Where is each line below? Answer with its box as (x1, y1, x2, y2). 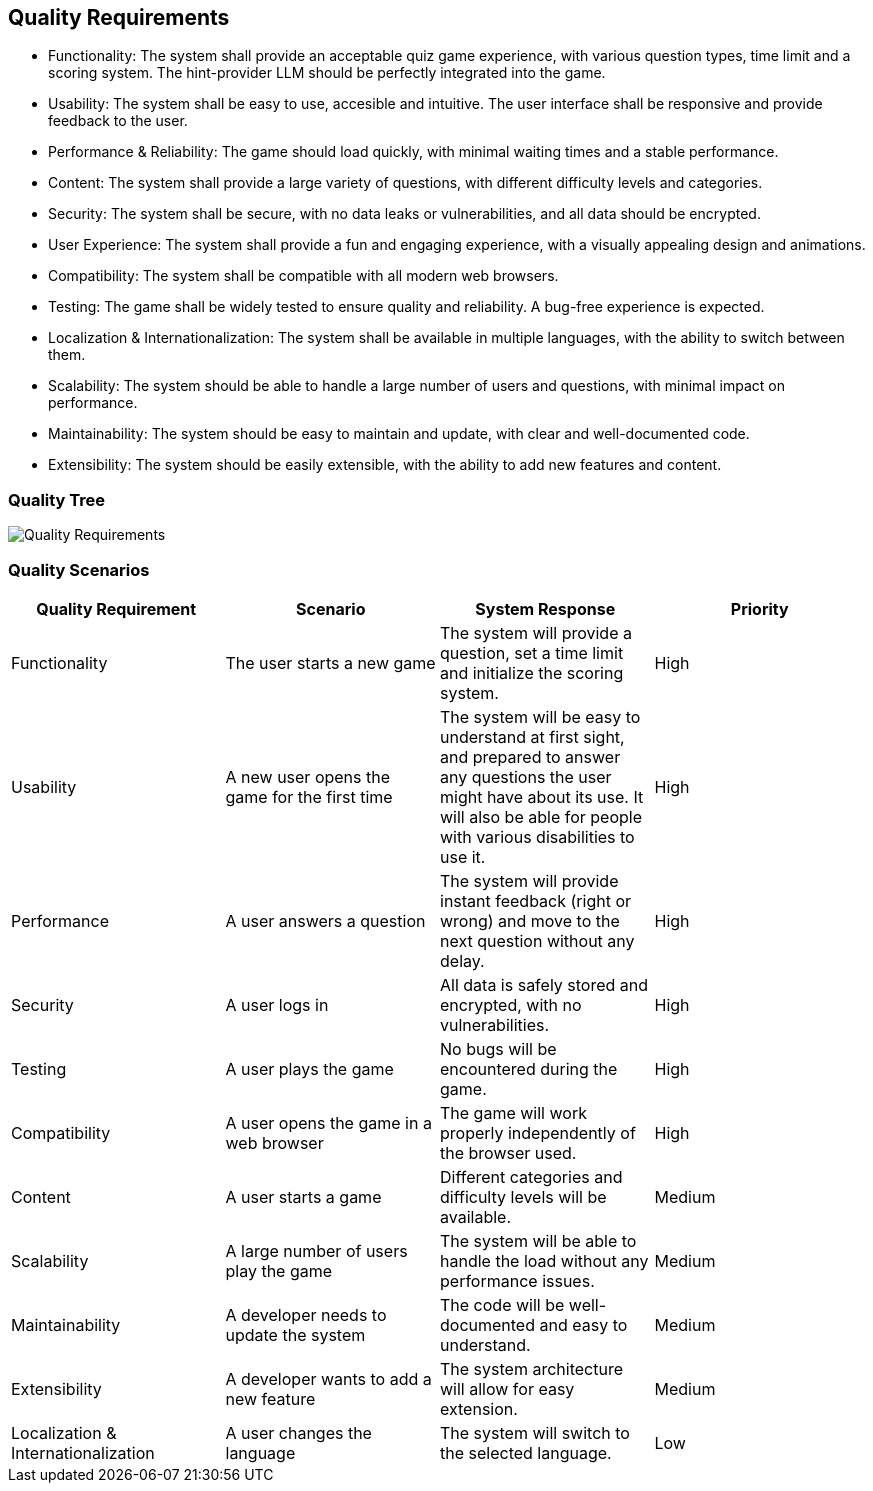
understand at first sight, (440, 726, 625, 747)
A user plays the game (225, 1058, 394, 1079)
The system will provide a (440, 622, 632, 643)
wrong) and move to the (440, 910, 620, 931)
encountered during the (440, 1058, 618, 1079)
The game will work (440, 1102, 587, 1123)
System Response (475, 598, 616, 619)
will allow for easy (440, 1378, 575, 1399)
